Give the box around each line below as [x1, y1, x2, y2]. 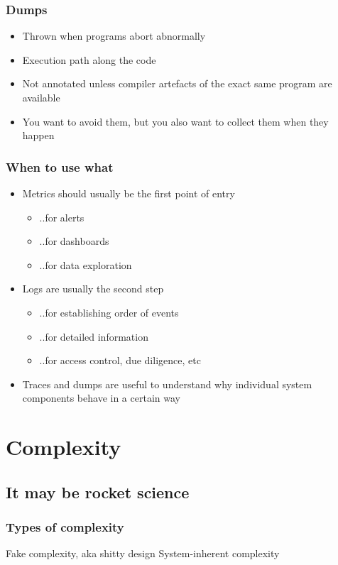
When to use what [6, 158, 114, 175]
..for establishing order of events [39, 305, 179, 319]
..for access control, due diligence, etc [39, 353, 201, 368]
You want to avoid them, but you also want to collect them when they [22, 114, 329, 128]
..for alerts [39, 209, 84, 224]
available [22, 90, 60, 104]
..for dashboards [39, 234, 109, 248]
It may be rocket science [6, 481, 190, 503]
